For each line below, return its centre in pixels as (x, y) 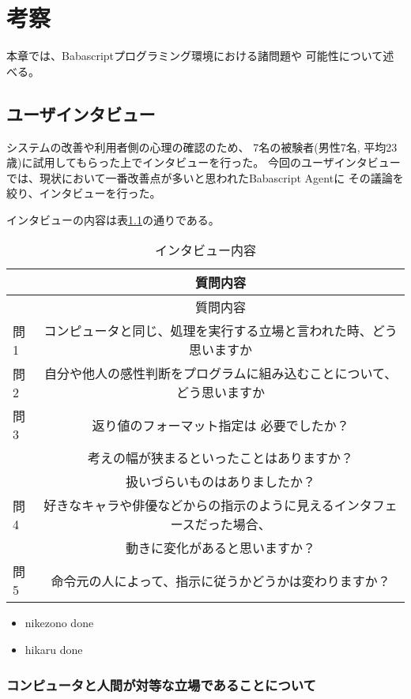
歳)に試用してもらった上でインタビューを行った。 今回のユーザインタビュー (204, 162)
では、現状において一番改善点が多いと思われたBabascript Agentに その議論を (205, 177)
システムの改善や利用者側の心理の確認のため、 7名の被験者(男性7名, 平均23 (202, 147)
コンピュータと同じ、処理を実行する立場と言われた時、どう (221, 331)
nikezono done (59, 623)
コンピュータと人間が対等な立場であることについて (161, 684)
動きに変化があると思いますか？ (221, 548)
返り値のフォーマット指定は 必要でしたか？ (221, 425)
